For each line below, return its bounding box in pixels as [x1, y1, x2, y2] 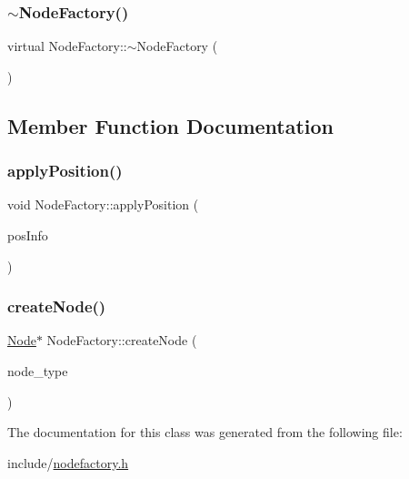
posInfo [7, 226, 48, 244]
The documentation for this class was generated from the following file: [7, 423, 403, 442]
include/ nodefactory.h [7, 453, 129, 472]
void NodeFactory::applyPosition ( [7, 195, 199, 214]
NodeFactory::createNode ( [46, 331, 197, 350]
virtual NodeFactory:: [7, 36, 127, 56]
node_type [7, 362, 68, 380]
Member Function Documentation [7, 111, 334, 139]
